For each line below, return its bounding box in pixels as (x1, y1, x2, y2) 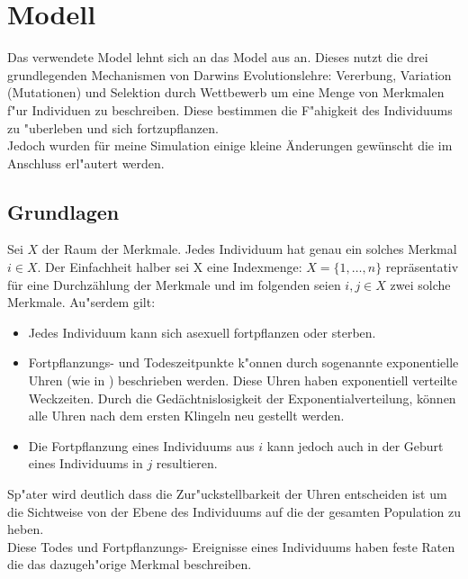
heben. (7, 520, 44, 538)
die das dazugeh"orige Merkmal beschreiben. (7, 555, 252, 574)
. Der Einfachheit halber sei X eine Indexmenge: (37, 258, 302, 276)
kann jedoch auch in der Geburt (266, 436, 444, 455)
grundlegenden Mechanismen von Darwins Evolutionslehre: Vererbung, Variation (7, 65, 452, 84)
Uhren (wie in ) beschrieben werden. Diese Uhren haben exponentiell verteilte (28, 371, 457, 390)
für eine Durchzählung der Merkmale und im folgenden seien (7, 275, 341, 294)
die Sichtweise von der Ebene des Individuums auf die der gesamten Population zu (7, 502, 461, 520)
